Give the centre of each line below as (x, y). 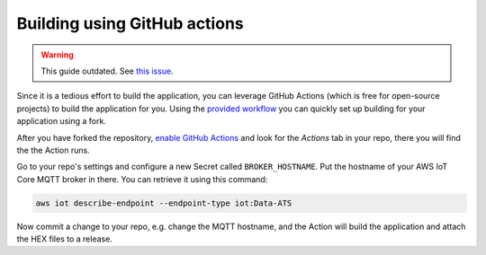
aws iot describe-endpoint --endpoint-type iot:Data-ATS (164, 203)
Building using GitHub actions (130, 23)
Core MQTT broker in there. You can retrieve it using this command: (142, 179)
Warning (57, 55)
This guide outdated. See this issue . (108, 71)
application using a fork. (62, 121)
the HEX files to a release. (64, 239)
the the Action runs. (53, 150)
